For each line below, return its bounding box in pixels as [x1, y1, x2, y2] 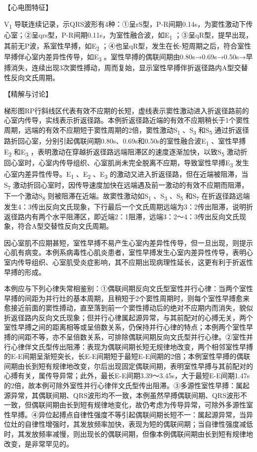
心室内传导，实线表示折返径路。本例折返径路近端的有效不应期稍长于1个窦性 [4, 115, 250, 125]
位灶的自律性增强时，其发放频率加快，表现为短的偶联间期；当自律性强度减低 [4, 419, 253, 429]
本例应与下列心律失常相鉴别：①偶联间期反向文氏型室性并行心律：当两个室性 [4, 283, 253, 294]
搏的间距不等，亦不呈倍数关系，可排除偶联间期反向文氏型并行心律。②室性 [4, 332, 246, 342]
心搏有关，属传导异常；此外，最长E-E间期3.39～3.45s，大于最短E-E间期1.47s [4, 370, 250, 381]
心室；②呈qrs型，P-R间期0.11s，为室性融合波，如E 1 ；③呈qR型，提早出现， [4, 29, 253, 41]
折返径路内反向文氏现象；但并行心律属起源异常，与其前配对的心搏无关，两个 [4, 312, 253, 322]
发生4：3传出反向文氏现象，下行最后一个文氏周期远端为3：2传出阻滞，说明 [4, 201, 246, 211]
